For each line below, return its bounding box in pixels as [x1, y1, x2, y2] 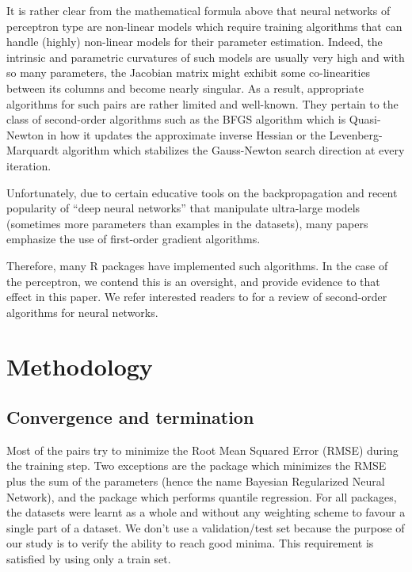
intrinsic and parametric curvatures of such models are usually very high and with [6, 48, 405, 65]
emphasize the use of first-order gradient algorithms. [6, 231, 261, 247]
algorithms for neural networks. [6, 303, 158, 320]
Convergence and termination [6, 405, 254, 429]
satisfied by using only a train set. [6, 551, 171, 567]
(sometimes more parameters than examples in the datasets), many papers [6, 215, 368, 231]
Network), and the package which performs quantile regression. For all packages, [6, 488, 397, 505]
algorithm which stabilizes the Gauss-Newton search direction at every [62, 142, 405, 158]
